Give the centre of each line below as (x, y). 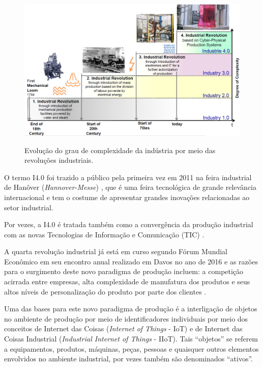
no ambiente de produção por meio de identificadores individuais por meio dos (126, 318)
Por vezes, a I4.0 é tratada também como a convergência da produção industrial (129, 224)
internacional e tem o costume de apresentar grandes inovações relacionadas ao (127, 197)
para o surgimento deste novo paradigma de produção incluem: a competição (124, 271)
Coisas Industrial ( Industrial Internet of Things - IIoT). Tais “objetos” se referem (131, 339)
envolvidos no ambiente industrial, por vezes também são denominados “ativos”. (128, 359)
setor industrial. (29, 207)
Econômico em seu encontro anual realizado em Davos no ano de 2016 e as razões (131, 261)
